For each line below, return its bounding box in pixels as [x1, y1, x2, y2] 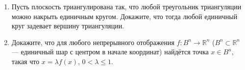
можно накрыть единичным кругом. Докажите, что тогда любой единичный [11, 11, 238, 21]
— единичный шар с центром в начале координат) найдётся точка [11, 47, 209, 57]
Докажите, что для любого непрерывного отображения [11, 37, 174, 47]
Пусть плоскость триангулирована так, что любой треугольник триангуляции [11, 1, 242, 11]
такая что [11, 56, 40, 66]
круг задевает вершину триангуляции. [11, 21, 124, 31]
